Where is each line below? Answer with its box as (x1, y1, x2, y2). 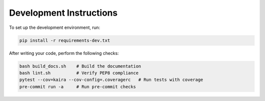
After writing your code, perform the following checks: (9, 50, 119, 56)
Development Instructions (9, 7, 118, 18)
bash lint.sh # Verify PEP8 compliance (19, 70, 139, 76)
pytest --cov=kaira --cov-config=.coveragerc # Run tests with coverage (19, 77, 204, 83)
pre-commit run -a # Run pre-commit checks (19, 84, 136, 89)
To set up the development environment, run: (9, 25, 101, 30)
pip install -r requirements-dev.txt (19, 37, 110, 43)
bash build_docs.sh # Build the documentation (19, 63, 141, 69)
